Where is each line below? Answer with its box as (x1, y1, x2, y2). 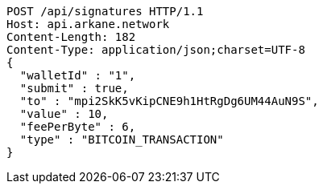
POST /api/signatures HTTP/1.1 (6, 5, 204, 18)
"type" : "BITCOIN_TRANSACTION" (19, 133, 224, 146)
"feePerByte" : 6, (19, 120, 136, 133)
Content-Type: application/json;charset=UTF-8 (6, 43, 305, 56)
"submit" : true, (19, 82, 129, 95)
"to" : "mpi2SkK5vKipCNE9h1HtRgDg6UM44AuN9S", (19, 95, 319, 107)
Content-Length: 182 (6, 30, 136, 43)
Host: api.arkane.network (6, 18, 170, 30)
